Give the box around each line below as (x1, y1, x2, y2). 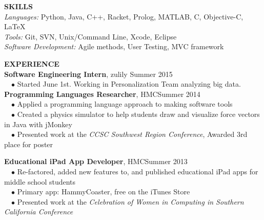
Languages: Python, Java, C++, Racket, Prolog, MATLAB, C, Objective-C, (4, 11, 243, 22)
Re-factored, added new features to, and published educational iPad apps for (17, 166, 258, 176)
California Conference (4, 206, 73, 217)
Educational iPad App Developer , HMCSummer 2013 (4, 156, 188, 167)
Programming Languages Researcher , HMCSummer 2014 (4, 88, 200, 99)
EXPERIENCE (4, 58, 59, 69)
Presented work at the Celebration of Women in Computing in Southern (17, 196, 244, 207)
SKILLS (4, 1, 33, 11)
